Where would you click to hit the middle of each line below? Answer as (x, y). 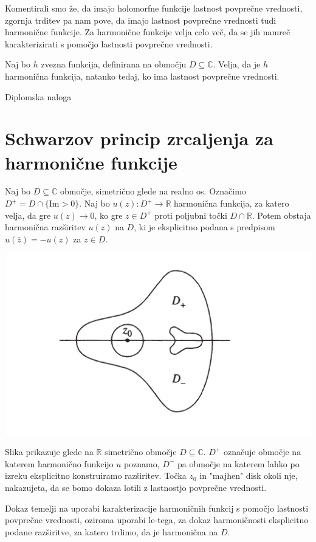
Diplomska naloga (38, 96)
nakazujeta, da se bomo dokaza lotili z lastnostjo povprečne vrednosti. (136, 488)
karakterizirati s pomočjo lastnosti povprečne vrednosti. (109, 43)
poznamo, (142, 463)
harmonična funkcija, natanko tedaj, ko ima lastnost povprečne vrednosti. (142, 76)
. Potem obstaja (281, 215)
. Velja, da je (237, 64)
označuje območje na (262, 452)
